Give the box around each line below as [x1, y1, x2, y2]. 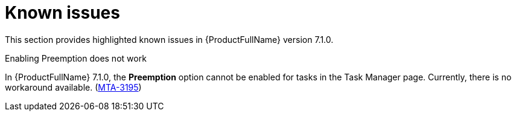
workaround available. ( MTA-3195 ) [5, 82, 142, 92]
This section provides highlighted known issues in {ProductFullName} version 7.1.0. [5, 34, 334, 45]
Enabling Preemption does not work [5, 53, 147, 63]
